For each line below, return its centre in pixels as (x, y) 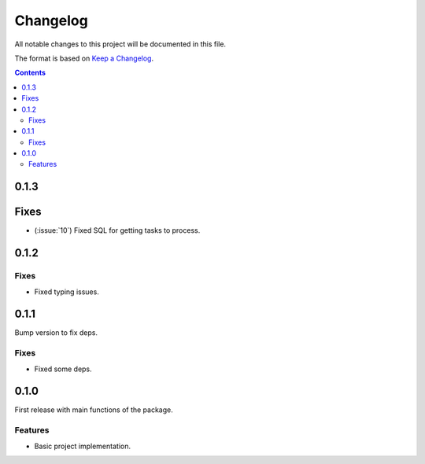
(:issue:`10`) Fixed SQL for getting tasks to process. (117, 230)
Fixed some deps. (63, 369)
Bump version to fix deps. (56, 333)
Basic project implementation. (83, 446)
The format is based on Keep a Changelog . (84, 58)
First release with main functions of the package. (94, 410)
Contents (30, 73)
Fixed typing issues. (67, 292)
